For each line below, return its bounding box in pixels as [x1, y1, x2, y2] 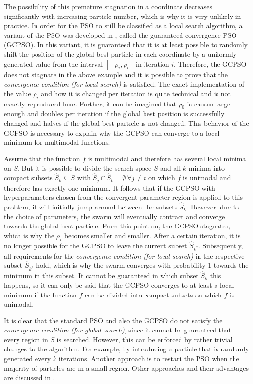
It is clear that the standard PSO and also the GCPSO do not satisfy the [4, 315, 223, 325]
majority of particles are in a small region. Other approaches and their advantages [4, 363, 249, 373]
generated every [4, 353, 51, 364]
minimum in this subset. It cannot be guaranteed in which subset [4, 270, 199, 280]
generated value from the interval [4, 58, 103, 69]
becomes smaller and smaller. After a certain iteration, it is [64, 230, 241, 240]
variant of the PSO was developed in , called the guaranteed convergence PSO [4, 30, 237, 40]
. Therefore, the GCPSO [174, 58, 247, 69]
